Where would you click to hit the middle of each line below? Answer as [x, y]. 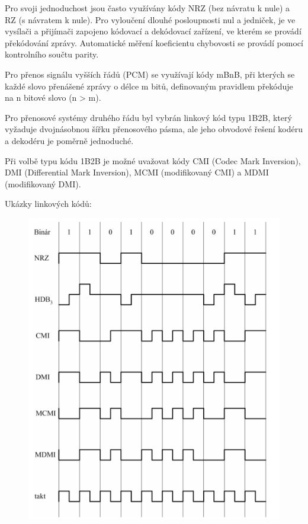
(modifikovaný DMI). [43, 183]
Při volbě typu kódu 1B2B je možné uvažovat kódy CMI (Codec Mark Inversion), [153, 160]
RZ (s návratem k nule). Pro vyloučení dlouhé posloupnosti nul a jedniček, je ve [150, 19]
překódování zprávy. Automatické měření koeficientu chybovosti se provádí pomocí [154, 42]
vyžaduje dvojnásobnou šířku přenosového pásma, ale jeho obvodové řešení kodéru [154, 129]
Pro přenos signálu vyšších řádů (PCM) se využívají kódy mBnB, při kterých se [150, 74]
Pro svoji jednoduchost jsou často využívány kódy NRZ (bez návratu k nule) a [147, 8]
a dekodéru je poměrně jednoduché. [69, 140]
